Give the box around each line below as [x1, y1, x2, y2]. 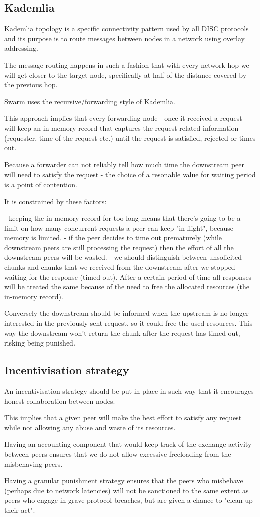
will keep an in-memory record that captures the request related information [4, 122, 239, 133]
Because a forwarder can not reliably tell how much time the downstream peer [4, 159, 245, 169]
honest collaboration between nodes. [4, 395, 115, 406]
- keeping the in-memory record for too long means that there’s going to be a [4, 213, 241, 223]
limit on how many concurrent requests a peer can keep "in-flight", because [4, 222, 234, 233]
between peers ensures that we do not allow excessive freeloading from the [4, 449, 231, 459]
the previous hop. [4, 79, 58, 90]
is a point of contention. [4, 179, 77, 189]
